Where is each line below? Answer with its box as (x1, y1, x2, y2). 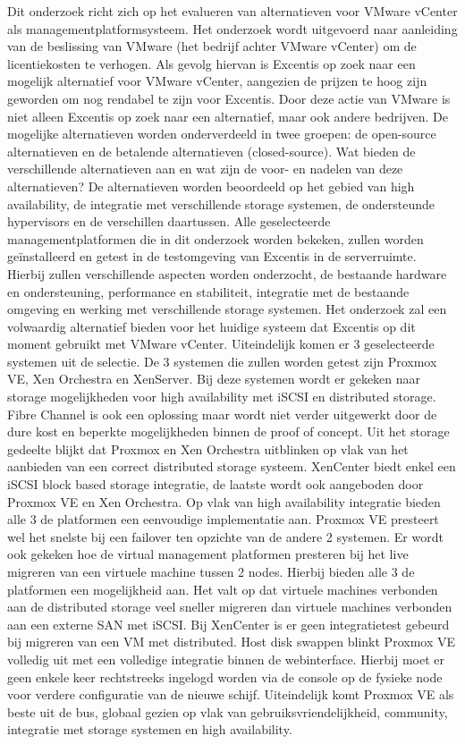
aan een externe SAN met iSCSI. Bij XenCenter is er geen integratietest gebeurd (7, 614, 450, 633)
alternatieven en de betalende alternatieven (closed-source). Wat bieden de (7, 141, 416, 160)
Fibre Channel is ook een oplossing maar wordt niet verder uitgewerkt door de (7, 404, 437, 423)
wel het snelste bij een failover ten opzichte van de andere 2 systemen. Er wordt (7, 527, 444, 545)
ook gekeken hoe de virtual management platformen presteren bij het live (7, 545, 409, 563)
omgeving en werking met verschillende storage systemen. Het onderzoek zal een (7, 300, 447, 318)
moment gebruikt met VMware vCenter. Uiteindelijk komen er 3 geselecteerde (7, 334, 435, 353)
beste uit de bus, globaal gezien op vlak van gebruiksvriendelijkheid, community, (7, 702, 448, 721)
